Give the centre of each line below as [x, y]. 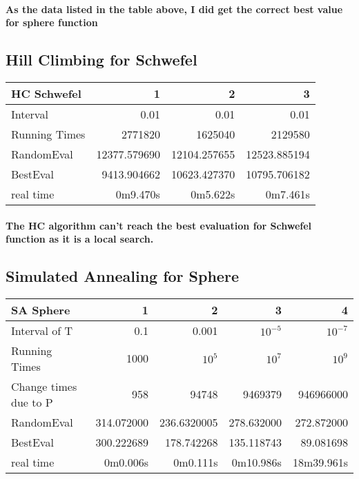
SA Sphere [41, 309]
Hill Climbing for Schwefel [101, 60]
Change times [44, 386]
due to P [32, 402]
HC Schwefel [46, 93]
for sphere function [52, 22]
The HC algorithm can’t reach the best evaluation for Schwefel [159, 225]
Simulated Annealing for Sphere [122, 276]
